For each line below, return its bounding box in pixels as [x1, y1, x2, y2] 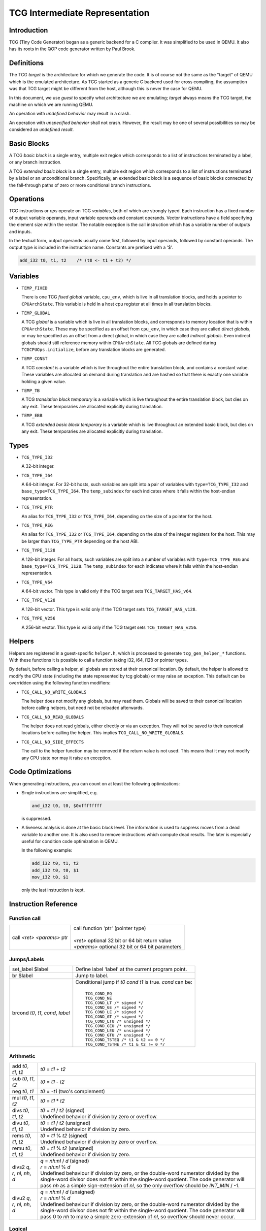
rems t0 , [12, 1132, 32, 1139]
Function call [9, 915, 41, 922]
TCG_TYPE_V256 [21, 615, 56, 621]
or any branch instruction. [9, 159, 62, 165]
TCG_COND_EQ [85, 991, 112, 997]
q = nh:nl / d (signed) [40, 1157, 90, 1164]
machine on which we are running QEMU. [9, 101, 94, 107]
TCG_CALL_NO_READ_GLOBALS [21, 714, 84, 720]
